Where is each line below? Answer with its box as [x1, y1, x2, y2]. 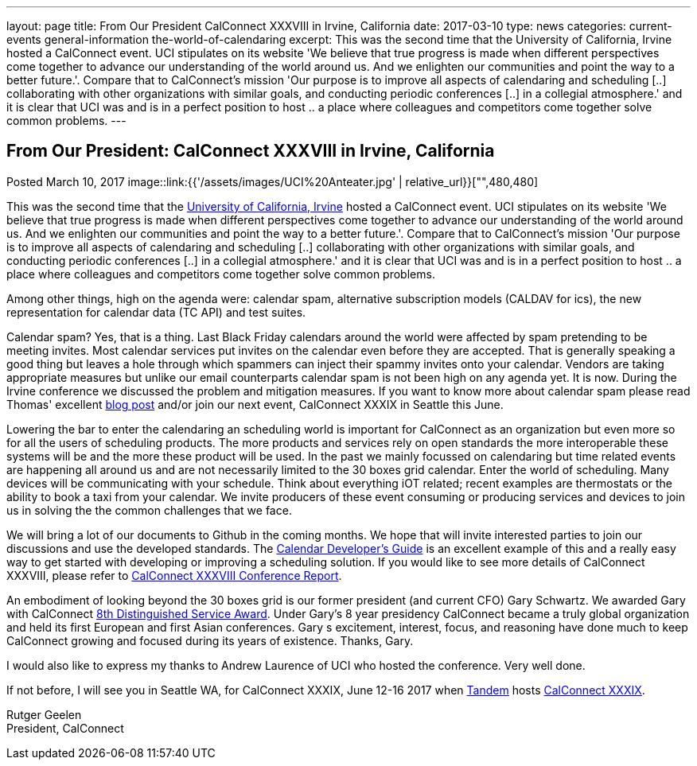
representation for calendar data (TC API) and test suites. [6, 305, 306, 319]
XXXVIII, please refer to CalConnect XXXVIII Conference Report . [6, 568, 342, 582]
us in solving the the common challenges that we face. [6, 503, 292, 517]
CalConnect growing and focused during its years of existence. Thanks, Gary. [6, 633, 414, 647]
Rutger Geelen [6, 707, 82, 721]
